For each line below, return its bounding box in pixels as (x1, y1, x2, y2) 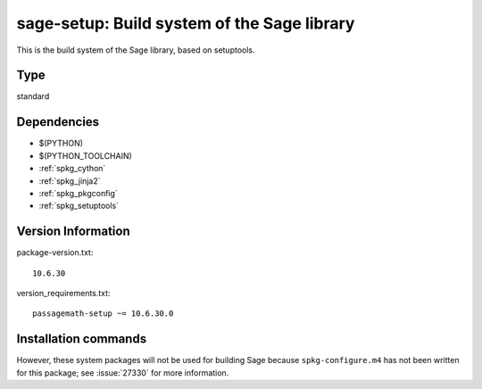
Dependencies (16, 114, 100, 129)
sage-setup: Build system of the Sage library (16, 13, 355, 33)
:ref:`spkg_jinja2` (38, 175, 101, 186)
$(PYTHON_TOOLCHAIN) (38, 150, 133, 161)
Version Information (16, 224, 130, 239)
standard (16, 91, 50, 102)
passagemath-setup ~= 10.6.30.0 (32, 309, 174, 319)
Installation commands (16, 331, 147, 347)
